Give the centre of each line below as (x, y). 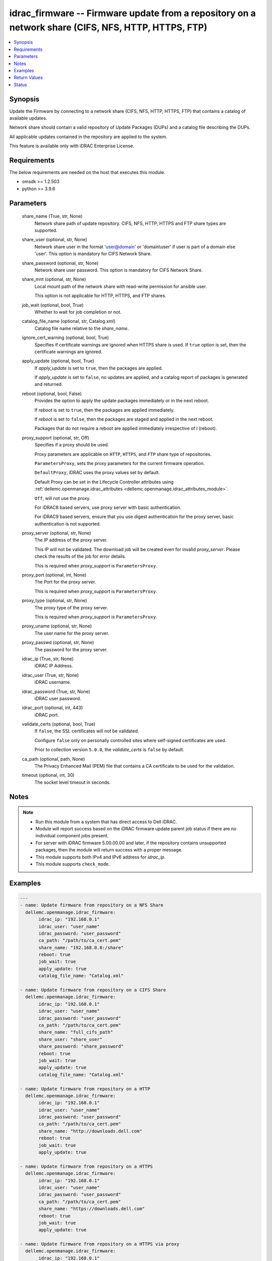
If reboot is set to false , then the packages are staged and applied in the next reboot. (124, 419)
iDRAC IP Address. (54, 666)
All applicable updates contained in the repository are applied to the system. (88, 137)
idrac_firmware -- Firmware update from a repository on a (133, 13)
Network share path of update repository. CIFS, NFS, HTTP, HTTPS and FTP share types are (130, 223)
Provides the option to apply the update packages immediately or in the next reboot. (122, 400)
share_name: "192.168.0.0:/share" (81, 948)
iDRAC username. (53, 682)
